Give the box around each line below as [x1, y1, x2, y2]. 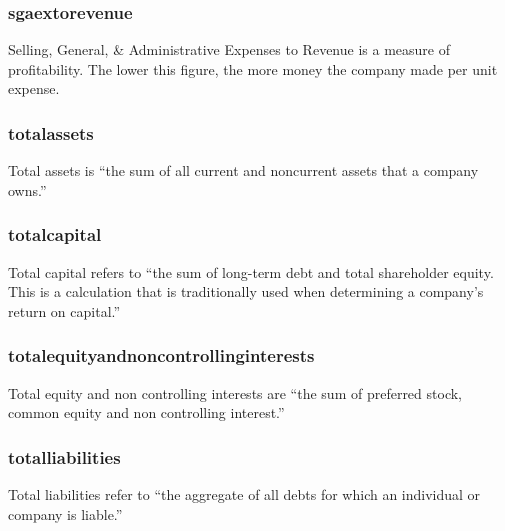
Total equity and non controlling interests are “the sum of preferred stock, [8, 382, 462, 403]
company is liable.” [8, 503, 123, 524]
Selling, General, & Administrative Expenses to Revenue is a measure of [8, 39, 450, 60]
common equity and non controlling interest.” [8, 402, 285, 423]
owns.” [8, 179, 47, 200]
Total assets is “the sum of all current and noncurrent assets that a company [8, 160, 479, 181]
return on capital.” [8, 300, 121, 321]
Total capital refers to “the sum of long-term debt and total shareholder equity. [8, 261, 494, 282]
